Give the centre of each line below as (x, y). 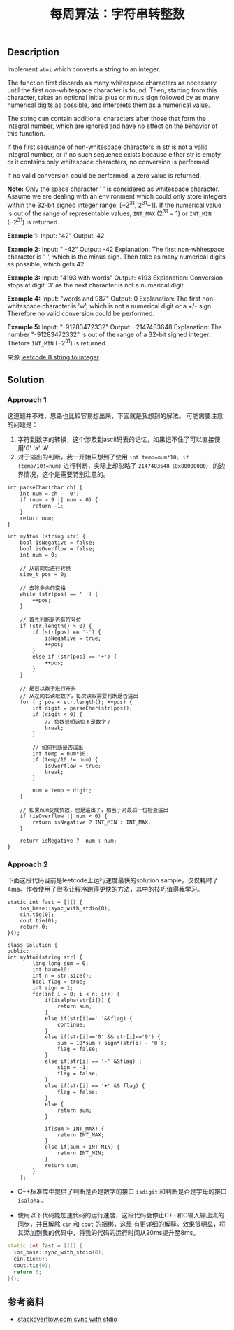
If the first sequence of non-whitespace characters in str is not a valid (108, 147)
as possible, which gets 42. (46, 264)
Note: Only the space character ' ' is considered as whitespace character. (114, 189)
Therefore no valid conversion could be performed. (81, 313)
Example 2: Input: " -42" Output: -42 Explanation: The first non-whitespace (116, 249)
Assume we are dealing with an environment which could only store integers (117, 196)
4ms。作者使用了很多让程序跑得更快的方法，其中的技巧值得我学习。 (105, 889)
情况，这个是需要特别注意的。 (66, 474)
